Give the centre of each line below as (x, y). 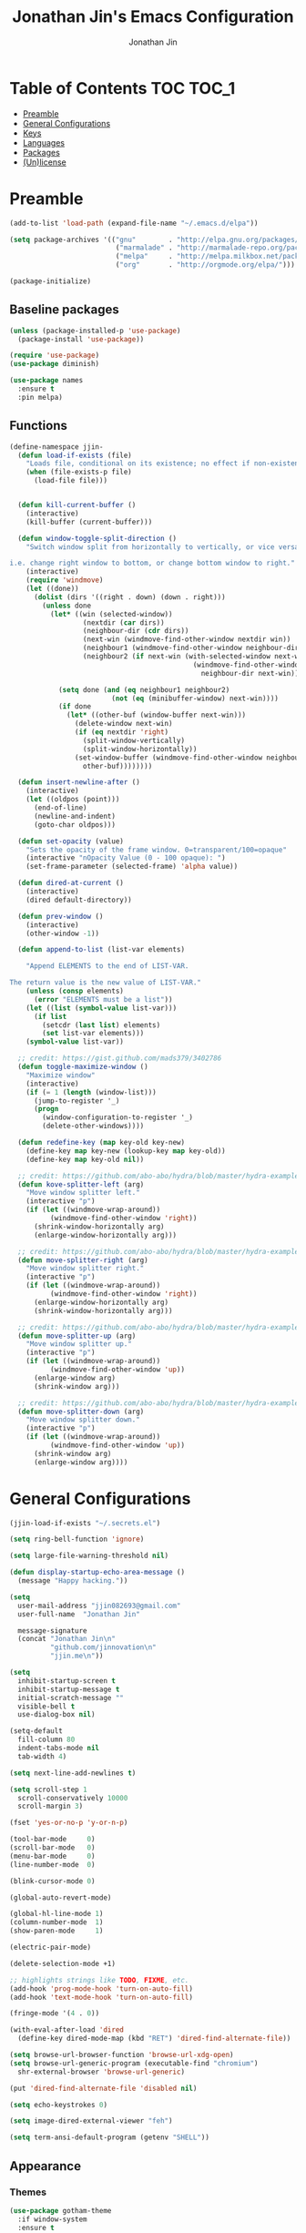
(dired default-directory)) (79, 900)
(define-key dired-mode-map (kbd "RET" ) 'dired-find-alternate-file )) (154, 2039)
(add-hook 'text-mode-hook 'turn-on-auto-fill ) (102, 1997)
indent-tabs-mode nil (59, 1749)
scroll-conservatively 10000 (73, 1798)
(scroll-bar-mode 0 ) (52, 1848)
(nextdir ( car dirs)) (124, 622)
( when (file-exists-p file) (79, 472)
